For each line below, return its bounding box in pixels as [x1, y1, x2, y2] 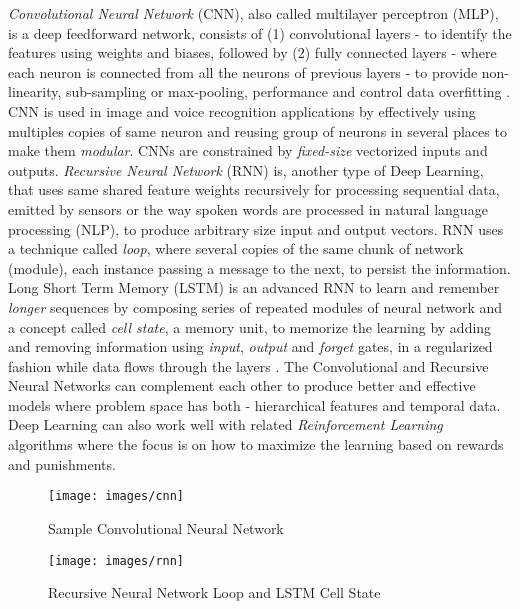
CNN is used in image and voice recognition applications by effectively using [8, 100, 476, 121]
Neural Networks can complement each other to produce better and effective [8, 375, 476, 396]
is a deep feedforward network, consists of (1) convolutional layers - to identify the [8, 22, 512, 43]
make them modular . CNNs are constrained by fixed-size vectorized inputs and [8, 140, 488, 161]
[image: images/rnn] [48, 553, 185, 568]
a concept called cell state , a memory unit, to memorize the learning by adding [8, 316, 492, 337]
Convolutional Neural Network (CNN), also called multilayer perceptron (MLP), [8, 3, 499, 23]
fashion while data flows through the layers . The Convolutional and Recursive [8, 355, 489, 376]
